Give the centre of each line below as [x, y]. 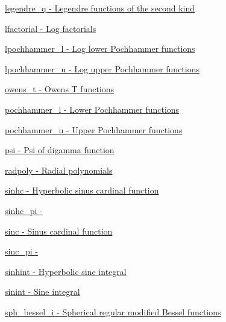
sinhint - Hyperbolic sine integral [66, 271]
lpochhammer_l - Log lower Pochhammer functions [100, 49]
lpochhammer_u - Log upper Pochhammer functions [102, 68]
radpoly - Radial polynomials [59, 170]
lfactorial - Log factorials [51, 28]
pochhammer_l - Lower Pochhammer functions [92, 109]
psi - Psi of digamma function [60, 150]
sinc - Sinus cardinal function [59, 231]
